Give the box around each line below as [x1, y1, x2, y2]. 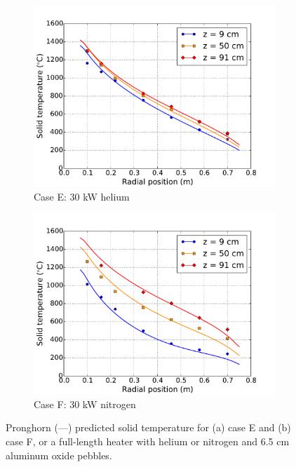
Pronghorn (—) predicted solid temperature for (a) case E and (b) [6, 420, 291, 435]
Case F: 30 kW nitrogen [34, 396, 136, 411]
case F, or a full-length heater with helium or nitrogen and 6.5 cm [6, 433, 290, 448]
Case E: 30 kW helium [34, 189, 130, 203]
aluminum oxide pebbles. [6, 447, 112, 462]
